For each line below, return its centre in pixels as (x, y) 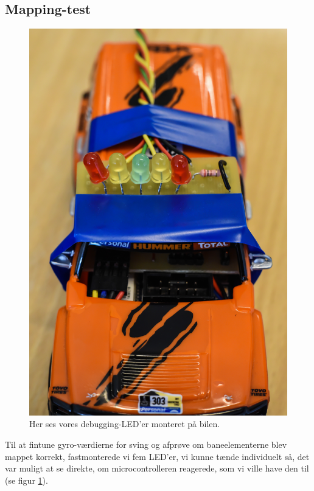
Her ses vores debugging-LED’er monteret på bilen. (125, 424)
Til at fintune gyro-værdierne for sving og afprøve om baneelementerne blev (146, 444)
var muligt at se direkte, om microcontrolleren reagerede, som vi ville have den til (157, 468)
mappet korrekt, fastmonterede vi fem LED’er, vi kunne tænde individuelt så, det (157, 456)
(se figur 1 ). (26, 480)
